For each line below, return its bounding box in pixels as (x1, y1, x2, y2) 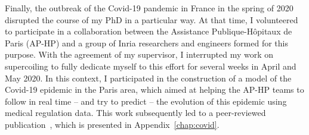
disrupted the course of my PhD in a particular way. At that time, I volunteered (5, 13, 298, 26)
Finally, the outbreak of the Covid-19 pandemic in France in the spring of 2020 (5, 2, 293, 14)
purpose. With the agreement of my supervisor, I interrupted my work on (5, 48, 274, 61)
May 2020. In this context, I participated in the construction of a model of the (5, 71, 292, 84)
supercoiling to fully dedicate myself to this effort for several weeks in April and (5, 59, 296, 72)
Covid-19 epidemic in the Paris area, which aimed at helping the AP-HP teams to (5, 83, 304, 96)
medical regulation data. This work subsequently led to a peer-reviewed (5, 106, 266, 119)
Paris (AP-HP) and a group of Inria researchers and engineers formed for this (5, 36, 289, 49)
